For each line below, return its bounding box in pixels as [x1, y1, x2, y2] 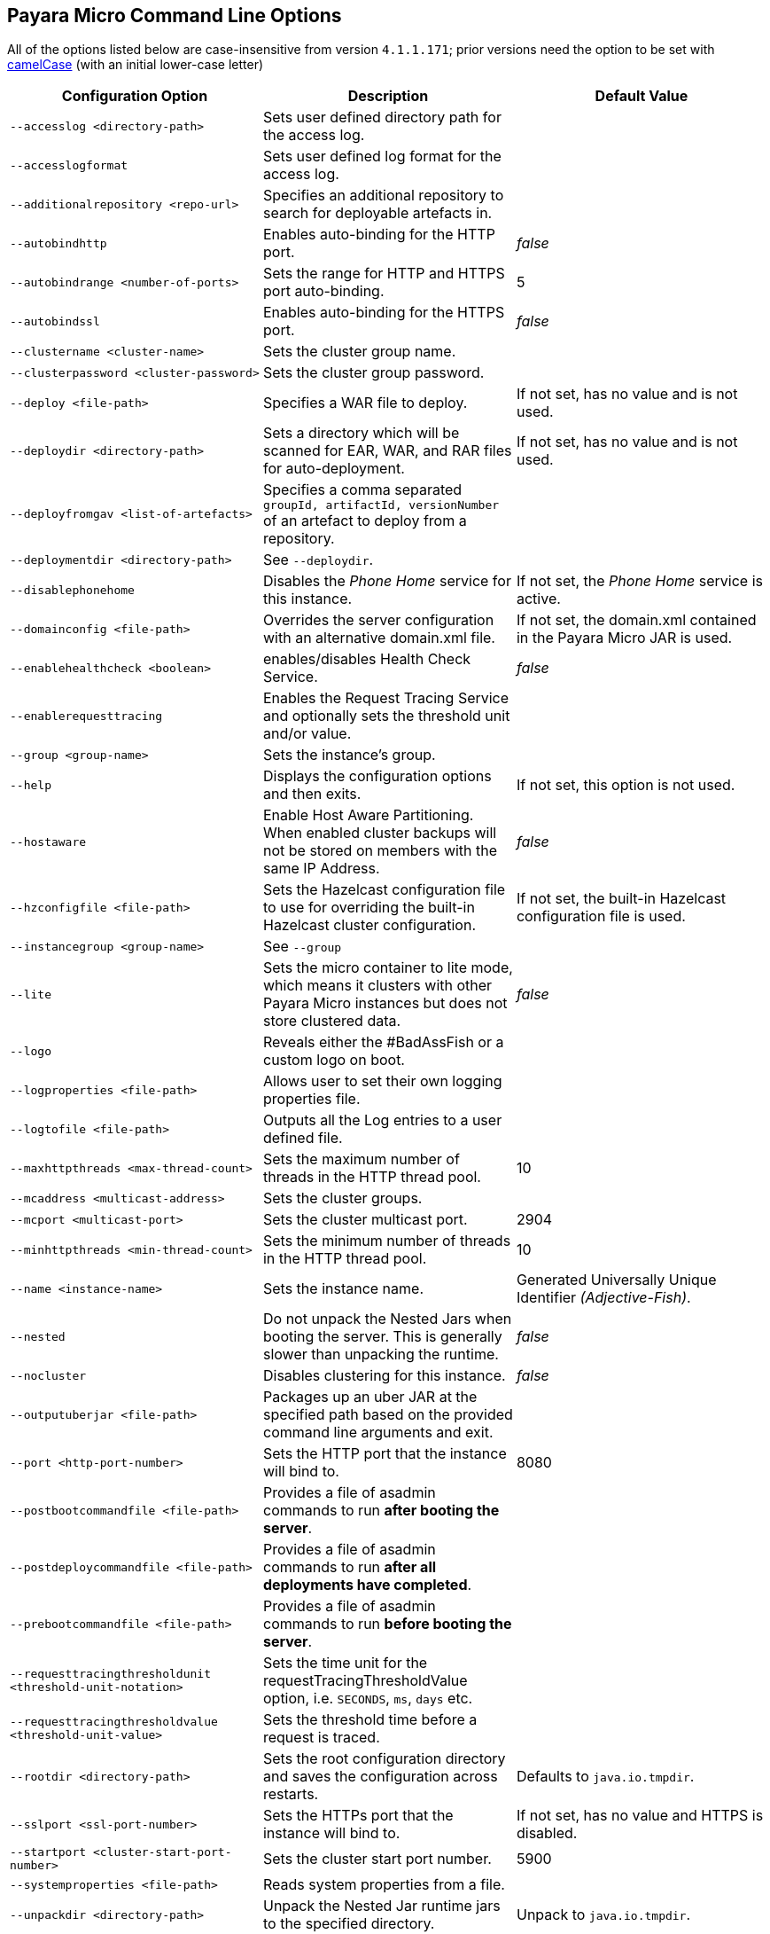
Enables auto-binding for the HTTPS [262, 303, 505, 322]
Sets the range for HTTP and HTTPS [262, 264, 505, 283]
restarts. [262, 1785, 319, 1804]
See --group [262, 937, 342, 956]
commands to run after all [262, 1558, 437, 1577]
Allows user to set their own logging [262, 1072, 502, 1091]
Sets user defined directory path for [262, 108, 502, 127]
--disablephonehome [10, 583, 135, 597]
